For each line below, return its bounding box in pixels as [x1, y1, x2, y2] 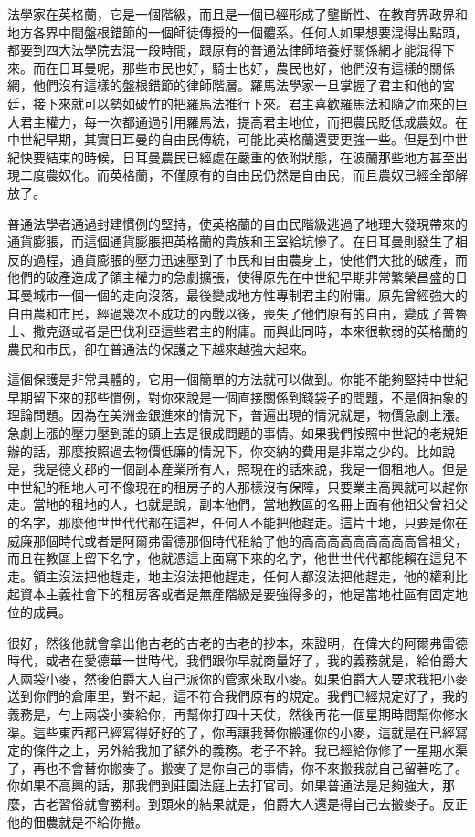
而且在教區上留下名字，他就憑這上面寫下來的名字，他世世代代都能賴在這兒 [7, 549, 455, 568]
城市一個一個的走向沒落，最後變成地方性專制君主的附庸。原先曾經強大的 [32, 285, 468, 304]
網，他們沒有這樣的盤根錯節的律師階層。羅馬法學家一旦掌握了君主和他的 [7, 76, 442, 95]
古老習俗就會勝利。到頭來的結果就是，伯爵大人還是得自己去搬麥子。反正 [32, 793, 468, 812]
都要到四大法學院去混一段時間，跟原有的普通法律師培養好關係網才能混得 [7, 40, 442, 59]
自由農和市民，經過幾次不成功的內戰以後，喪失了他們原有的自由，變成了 [7, 303, 442, 322]
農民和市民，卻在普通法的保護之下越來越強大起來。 [7, 339, 314, 358]
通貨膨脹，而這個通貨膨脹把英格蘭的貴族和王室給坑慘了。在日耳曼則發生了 [7, 232, 455, 251]
